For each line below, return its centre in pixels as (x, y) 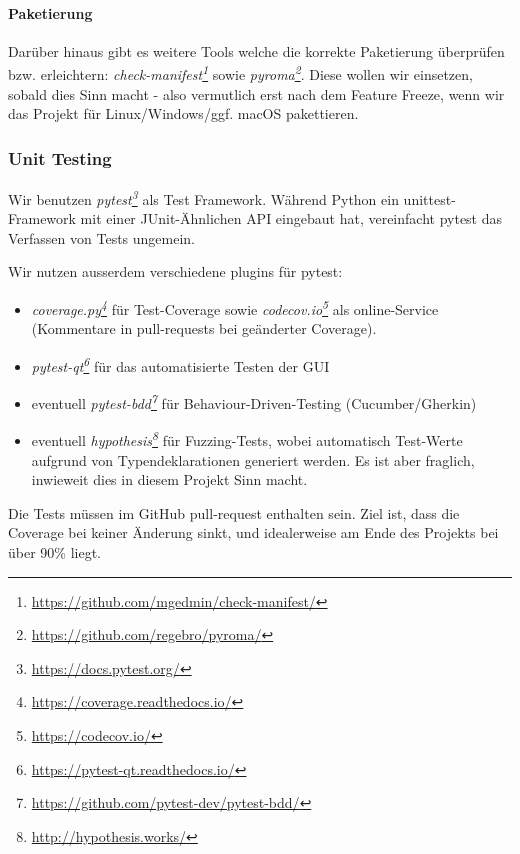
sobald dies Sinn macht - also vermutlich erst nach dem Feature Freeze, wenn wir (256, 93)
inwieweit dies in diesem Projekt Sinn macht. (169, 479)
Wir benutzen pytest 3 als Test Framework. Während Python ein (203, 197)
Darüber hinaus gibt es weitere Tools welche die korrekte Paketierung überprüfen (256, 50)
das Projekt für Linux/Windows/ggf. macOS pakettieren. (183, 113)
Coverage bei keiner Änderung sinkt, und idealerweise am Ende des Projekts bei (253, 532)
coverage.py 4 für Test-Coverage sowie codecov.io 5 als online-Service (235, 307)
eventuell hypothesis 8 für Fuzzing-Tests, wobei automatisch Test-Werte (247, 439)
